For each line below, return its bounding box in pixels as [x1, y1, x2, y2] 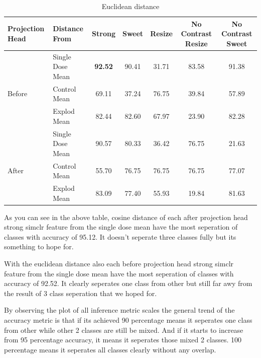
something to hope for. [4, 241, 74, 252]
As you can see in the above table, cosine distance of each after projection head [4, 211, 248, 222]
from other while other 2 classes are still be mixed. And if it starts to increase [4, 324, 243, 335]
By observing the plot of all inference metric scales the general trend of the [4, 305, 235, 315]
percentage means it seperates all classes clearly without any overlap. [4, 344, 216, 354]
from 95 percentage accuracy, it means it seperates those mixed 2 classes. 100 [4, 334, 242, 345]
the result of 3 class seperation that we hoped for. [4, 288, 157, 298]
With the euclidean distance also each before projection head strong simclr [4, 258, 234, 269]
